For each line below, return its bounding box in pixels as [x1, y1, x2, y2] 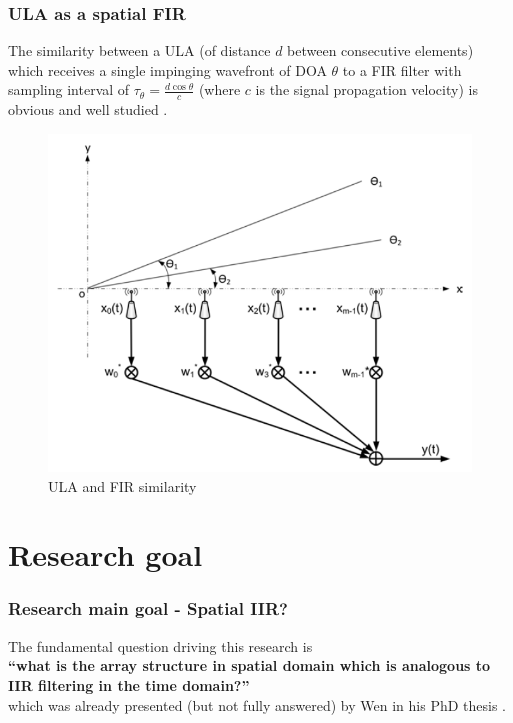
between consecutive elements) [287, 40, 474, 61]
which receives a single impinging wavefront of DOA [8, 59, 327, 80]
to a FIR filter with [342, 59, 462, 80]
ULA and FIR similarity [48, 475, 197, 496]
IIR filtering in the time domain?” [8, 674, 250, 695]
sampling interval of [8, 79, 130, 100]
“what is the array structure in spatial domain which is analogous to [8, 655, 491, 676]
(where [198, 79, 241, 100]
